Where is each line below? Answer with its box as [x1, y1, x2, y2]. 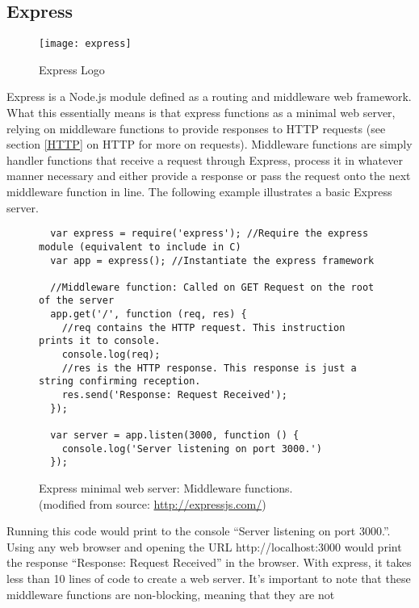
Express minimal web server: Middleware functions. [39, 480, 293, 497]
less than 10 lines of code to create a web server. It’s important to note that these [6, 569, 411, 586]
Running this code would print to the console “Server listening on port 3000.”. [6, 522, 391, 539]
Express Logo [39, 61, 105, 78]
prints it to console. [39, 335, 161, 347]
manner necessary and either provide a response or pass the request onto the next [6, 167, 411, 184]
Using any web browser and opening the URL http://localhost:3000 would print [6, 538, 402, 555]
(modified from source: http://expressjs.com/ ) [39, 495, 266, 512]
